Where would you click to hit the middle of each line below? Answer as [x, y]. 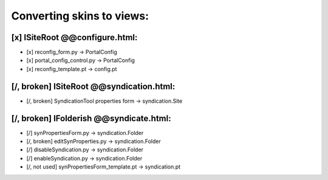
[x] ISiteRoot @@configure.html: [74, 37]
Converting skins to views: [80, 16]
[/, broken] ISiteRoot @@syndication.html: [93, 86]
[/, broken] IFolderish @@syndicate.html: [91, 118]
